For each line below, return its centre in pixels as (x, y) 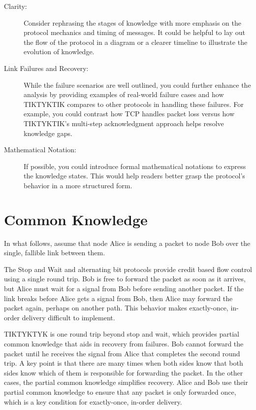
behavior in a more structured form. (78, 185)
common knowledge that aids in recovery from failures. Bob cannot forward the (124, 343)
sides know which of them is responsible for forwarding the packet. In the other (124, 372)
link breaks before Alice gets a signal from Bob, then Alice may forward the (118, 298)
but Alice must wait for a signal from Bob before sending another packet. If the (124, 288)
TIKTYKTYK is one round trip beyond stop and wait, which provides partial (122, 334)
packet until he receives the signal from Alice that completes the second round (122, 353)
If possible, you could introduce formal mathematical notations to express (135, 166)
